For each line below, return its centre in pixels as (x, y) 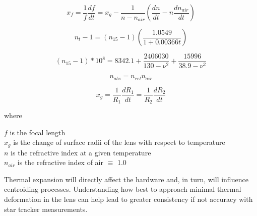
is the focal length (38, 132)
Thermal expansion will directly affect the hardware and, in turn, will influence (126, 179)
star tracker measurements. (46, 209)
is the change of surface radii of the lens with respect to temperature (119, 142)
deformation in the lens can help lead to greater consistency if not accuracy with (128, 199)
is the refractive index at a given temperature (81, 152)
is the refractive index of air (60, 162)
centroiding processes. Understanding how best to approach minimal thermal (123, 189)
